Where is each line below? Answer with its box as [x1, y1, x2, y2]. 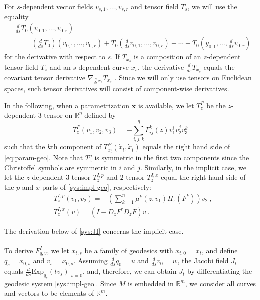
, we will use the [187, 1, 237, 11]
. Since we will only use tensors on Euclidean [114, 72, 252, 82]
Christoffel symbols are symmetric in [4, 162, 117, 172]
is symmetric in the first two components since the [94, 152, 249, 163]
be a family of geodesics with [84, 245, 173, 255]
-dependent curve [76, 61, 129, 72]
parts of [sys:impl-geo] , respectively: [42, 182, 151, 192]
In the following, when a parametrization [4, 100, 130, 110]
